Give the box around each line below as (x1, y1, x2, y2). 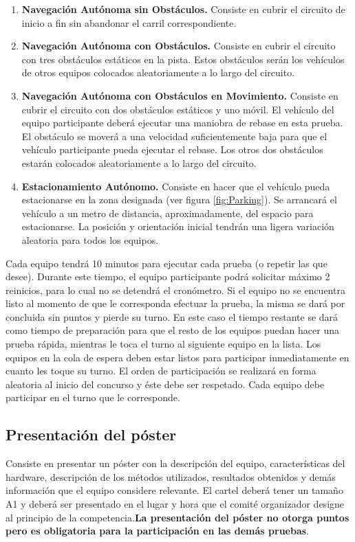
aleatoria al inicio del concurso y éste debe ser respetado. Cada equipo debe (6, 376, 325, 391)
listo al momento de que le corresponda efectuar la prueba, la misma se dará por (6, 296, 345, 310)
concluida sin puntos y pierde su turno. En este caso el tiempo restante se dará (6, 309, 338, 324)
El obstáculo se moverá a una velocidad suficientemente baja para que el (21, 128, 327, 143)
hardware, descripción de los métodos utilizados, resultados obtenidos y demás (6, 469, 336, 484)
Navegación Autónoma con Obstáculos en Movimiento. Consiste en (21, 88, 338, 102)
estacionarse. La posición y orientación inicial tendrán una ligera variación (21, 219, 334, 234)
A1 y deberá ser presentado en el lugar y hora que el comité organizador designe (6, 497, 345, 511)
